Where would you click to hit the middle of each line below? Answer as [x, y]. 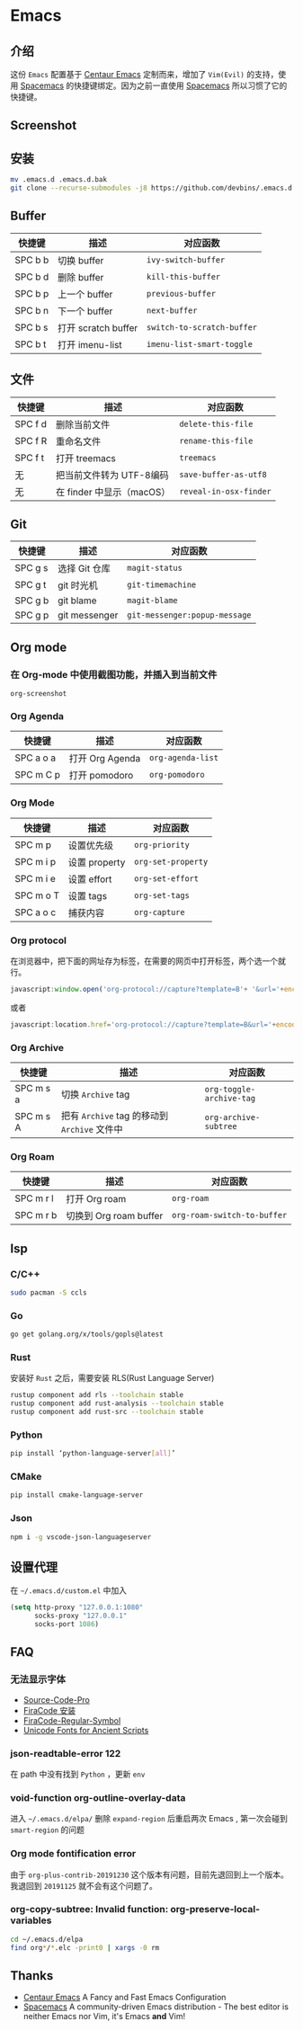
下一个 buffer [85, 311]
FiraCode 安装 [49, 1710]
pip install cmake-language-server [77, 1495]
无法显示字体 [38, 1679]
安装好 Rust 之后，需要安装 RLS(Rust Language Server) [112, 1378]
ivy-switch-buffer [186, 260]
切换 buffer [81, 260]
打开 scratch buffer [98, 327]
